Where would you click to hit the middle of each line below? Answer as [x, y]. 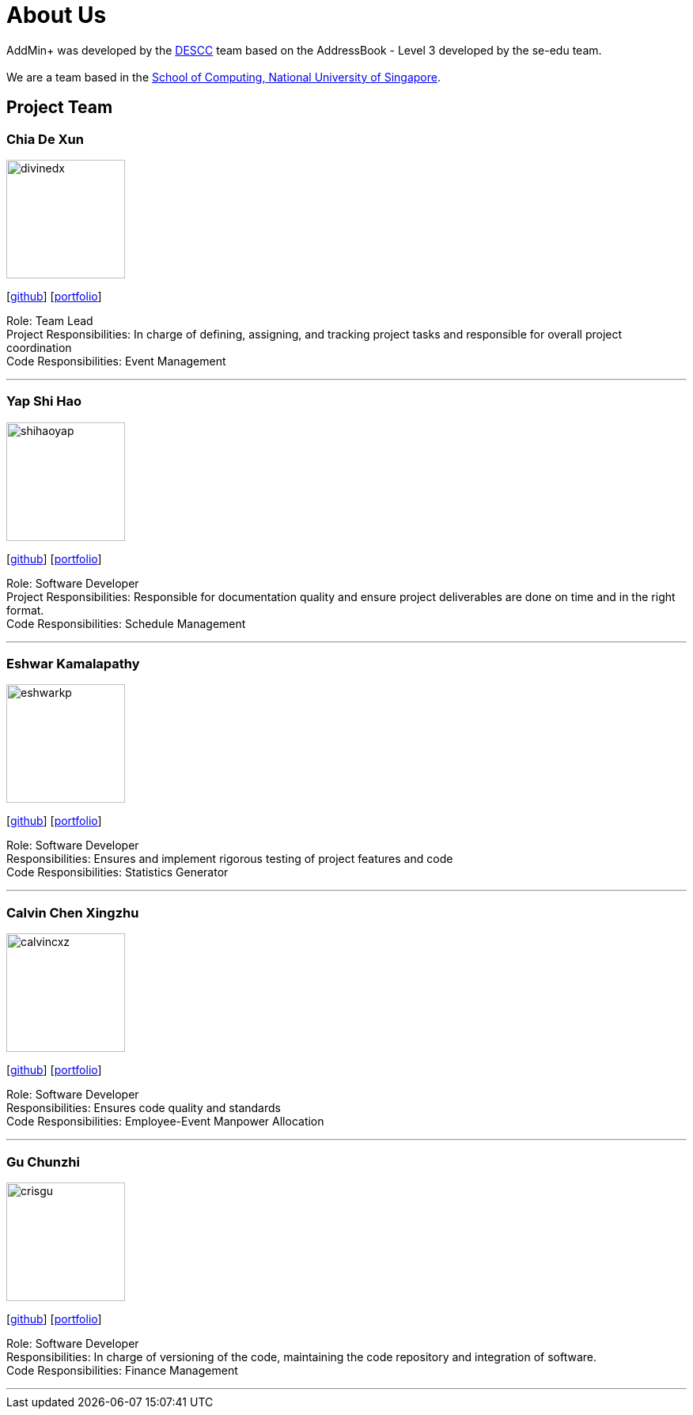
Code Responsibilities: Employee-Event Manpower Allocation [165, 1122]
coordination [39, 347]
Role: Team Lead [50, 320]
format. [25, 610]
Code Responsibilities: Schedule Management [126, 623]
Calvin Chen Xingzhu [73, 912]
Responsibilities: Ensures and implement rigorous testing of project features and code [230, 859]
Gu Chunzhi [43, 1162]
